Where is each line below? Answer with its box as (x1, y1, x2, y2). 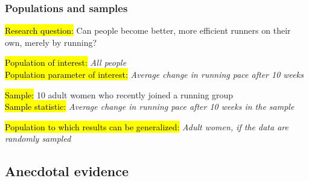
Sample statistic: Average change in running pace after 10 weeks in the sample (5, 100, 295, 113)
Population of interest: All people (5, 56, 127, 69)
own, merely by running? (5, 36, 97, 48)
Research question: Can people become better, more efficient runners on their (5, 24, 291, 37)
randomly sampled (5, 132, 71, 145)
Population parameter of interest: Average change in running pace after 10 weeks (5, 68, 304, 80)
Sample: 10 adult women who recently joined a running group (5, 88, 234, 101)
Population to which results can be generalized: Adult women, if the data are (5, 120, 288, 133)
